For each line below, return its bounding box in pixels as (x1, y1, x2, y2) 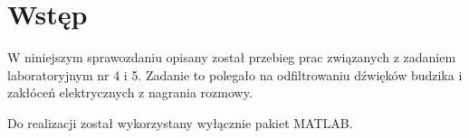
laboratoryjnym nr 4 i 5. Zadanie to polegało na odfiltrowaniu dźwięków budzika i (7, 65, 463, 84)
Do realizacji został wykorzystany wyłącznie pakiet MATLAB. (7, 113, 353, 132)
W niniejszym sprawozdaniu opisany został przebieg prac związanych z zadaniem (7, 48, 456, 67)
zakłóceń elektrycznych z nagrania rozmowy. (7, 83, 253, 102)
